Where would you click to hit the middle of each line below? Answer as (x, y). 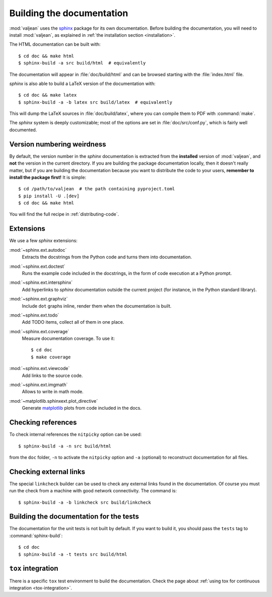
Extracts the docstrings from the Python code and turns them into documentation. (107, 257)
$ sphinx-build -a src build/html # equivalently (82, 63)
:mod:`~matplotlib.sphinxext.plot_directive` (54, 401)
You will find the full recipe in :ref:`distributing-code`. (64, 214)
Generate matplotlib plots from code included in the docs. (82, 408)
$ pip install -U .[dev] (49, 196)
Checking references (43, 423)
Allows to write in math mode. (53, 392)
